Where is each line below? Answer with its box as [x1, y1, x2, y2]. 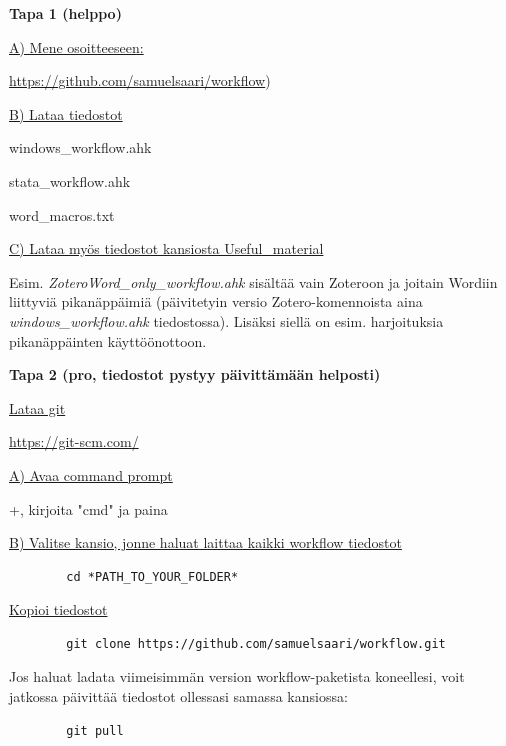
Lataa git [9, 397, 66, 418]
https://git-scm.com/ [9, 431, 139, 452]
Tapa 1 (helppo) [9, 3, 122, 23]
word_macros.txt [9, 204, 115, 225]
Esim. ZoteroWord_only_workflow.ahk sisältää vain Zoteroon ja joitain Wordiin [9, 271, 498, 292]
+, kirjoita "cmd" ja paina [9, 498, 168, 519]
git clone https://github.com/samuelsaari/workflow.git [66, 636, 446, 651]
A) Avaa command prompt [9, 464, 173, 485]
